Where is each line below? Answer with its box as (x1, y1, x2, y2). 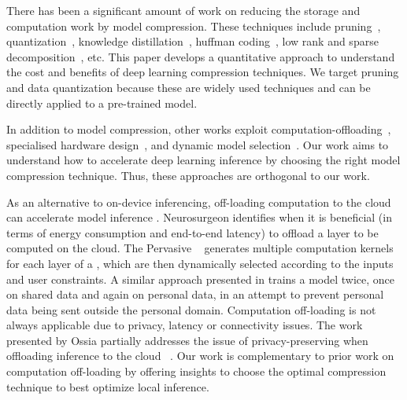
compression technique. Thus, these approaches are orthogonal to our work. (6, 167, 370, 183)
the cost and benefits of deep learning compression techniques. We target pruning (6, 64, 399, 80)
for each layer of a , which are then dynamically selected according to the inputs (6, 255, 394, 271)
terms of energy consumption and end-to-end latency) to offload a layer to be (6, 224, 379, 240)
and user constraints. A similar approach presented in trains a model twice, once (6, 270, 395, 287)
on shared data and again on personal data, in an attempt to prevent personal (6, 286, 384, 303)
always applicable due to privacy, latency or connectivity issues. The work (6, 317, 363, 333)
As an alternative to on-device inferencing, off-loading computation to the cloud (6, 193, 391, 210)
